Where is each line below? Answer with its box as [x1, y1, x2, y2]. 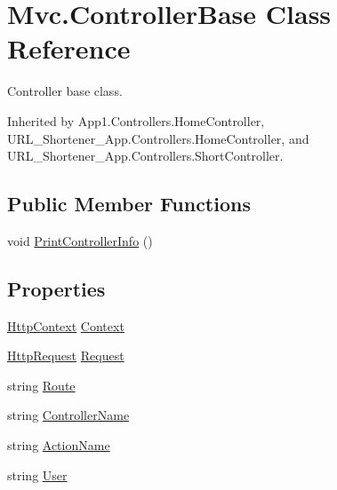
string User [7, 465, 68, 484]
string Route [7, 375, 76, 394]
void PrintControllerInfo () [7, 231, 153, 249]
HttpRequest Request [7, 346, 124, 365]
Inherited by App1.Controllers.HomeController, [7, 111, 265, 130]
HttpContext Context [7, 316, 124, 335]
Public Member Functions [7, 190, 251, 217]
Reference [7, 30, 131, 67]
